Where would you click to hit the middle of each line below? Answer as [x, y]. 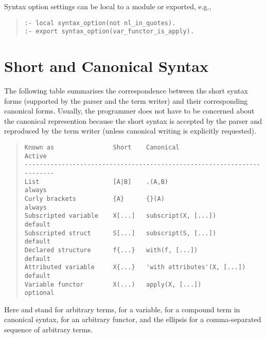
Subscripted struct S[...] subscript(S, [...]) [120, 233]
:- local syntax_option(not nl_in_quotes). [100, 23]
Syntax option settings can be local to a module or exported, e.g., [108, 6]
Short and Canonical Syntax [106, 66]
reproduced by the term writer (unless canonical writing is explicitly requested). [130, 131]
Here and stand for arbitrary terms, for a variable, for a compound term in [122, 309]
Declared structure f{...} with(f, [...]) [111, 250]
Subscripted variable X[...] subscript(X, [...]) [120, 216]
